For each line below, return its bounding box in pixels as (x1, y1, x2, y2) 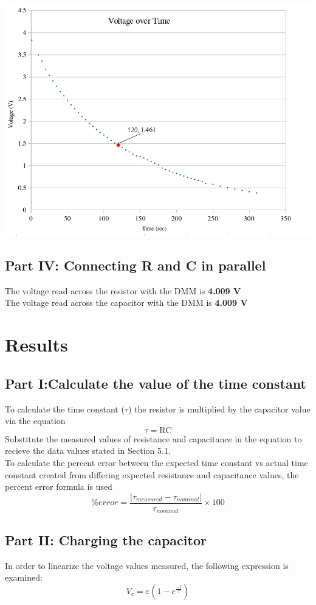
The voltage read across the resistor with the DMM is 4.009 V (5, 284, 241, 297)
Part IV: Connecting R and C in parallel (5, 256, 266, 275)
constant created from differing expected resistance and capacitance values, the (5, 468, 299, 481)
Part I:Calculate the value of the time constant (5, 373, 306, 392)
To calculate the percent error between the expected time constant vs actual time (5, 456, 308, 469)
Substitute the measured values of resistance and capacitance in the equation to (5, 432, 302, 445)
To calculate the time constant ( (5, 402, 125, 415)
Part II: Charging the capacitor (5, 530, 207, 549)
